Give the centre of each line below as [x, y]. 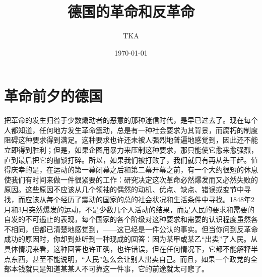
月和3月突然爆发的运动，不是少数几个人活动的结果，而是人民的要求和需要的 [129, 209]
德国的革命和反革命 [131, 11]
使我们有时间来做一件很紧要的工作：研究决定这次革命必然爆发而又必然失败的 [131, 179]
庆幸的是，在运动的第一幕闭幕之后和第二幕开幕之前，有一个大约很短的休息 [134, 170]
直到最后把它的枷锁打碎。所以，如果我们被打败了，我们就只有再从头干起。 [127, 159]
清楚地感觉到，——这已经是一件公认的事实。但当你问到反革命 [155, 229]
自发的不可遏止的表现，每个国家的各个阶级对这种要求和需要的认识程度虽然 [127, 219]
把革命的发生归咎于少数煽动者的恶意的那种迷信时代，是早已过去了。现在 [124, 120]
